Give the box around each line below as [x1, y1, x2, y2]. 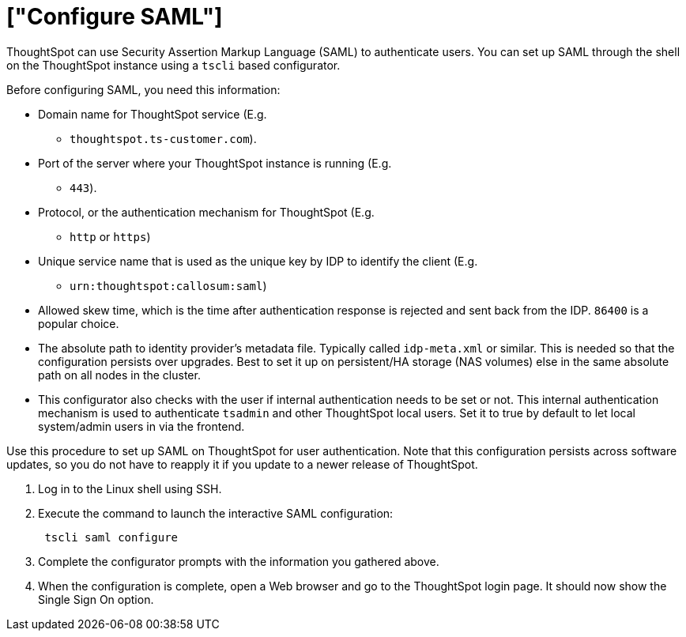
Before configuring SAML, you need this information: [6, 82, 281, 96]
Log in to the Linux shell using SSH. [38, 481, 222, 496]
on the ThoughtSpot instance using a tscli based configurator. [6, 58, 341, 72]
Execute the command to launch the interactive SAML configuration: [38, 506, 394, 520]
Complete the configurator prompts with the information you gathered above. [38, 554, 439, 568]
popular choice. [38, 316, 119, 330]
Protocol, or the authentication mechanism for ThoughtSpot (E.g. [38, 205, 375, 219]
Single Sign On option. [38, 592, 154, 606]
